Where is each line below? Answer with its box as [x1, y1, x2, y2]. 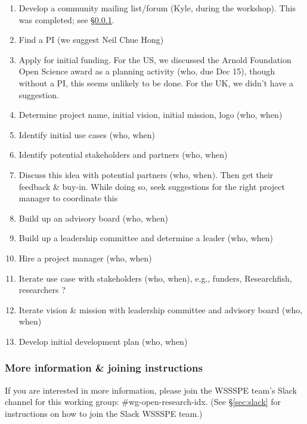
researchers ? [18, 283, 66, 296]
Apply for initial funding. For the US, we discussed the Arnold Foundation [18, 53, 292, 66]
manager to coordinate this [18, 192, 118, 204]
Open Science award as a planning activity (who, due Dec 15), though [18, 65, 275, 77]
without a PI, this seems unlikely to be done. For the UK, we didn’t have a [18, 76, 294, 89]
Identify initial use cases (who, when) [18, 128, 155, 141]
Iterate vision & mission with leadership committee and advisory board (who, [18, 303, 303, 316]
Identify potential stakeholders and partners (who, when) [18, 148, 228, 161]
